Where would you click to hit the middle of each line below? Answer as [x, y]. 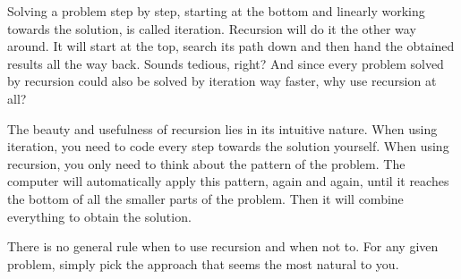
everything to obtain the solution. [99, 216]
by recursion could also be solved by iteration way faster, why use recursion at [222, 81]
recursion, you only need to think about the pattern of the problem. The [206, 163]
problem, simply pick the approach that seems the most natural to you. [203, 263]
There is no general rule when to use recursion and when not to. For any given [223, 246]
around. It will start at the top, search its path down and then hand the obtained [231, 46]
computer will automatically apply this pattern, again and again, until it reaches [228, 181]
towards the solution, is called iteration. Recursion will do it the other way [212, 28]
